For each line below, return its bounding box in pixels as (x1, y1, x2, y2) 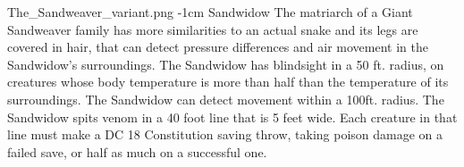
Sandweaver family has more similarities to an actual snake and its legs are (7, 20, 418, 38)
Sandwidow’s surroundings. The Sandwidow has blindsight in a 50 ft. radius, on (7, 54, 444, 73)
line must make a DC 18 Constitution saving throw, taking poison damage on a (7, 125, 443, 144)
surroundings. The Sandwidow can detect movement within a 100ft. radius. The (7, 89, 444, 108)
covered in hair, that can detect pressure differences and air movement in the (7, 38, 428, 56)
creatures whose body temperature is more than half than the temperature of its (7, 72, 449, 91)
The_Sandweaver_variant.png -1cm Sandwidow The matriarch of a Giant (7, 3, 413, 21)
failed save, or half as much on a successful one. (7, 142, 267, 161)
